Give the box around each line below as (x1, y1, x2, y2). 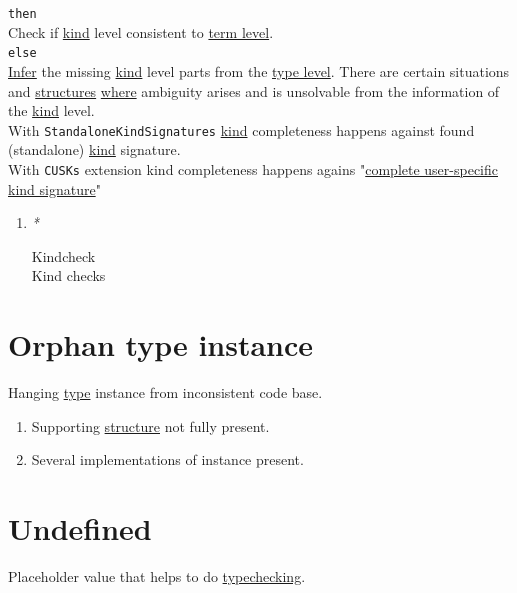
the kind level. (8, 100, 95, 121)
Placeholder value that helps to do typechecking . (8, 566, 306, 586)
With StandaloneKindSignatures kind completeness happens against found (8, 119, 475, 140)
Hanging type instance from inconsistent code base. (8, 382, 323, 403)
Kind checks (31, 265, 106, 286)
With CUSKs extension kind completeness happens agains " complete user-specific (8, 158, 498, 179)
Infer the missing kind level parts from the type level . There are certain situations (8, 60, 510, 81)
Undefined (8, 508, 152, 549)
